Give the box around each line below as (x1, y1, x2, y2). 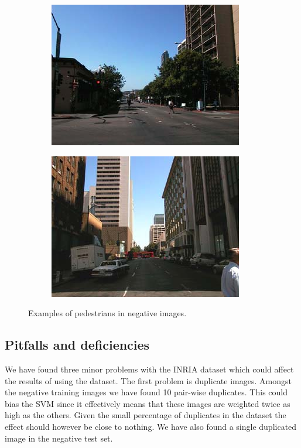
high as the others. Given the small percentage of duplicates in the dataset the (5, 409, 286, 421)
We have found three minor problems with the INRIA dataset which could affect (5, 362, 294, 375)
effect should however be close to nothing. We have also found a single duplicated (5, 420, 297, 432)
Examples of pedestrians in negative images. (28, 307, 187, 319)
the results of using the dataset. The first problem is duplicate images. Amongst (5, 374, 292, 387)
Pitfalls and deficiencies (5, 336, 150, 354)
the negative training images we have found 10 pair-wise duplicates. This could (5, 386, 288, 398)
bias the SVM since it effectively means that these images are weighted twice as (5, 397, 290, 409)
